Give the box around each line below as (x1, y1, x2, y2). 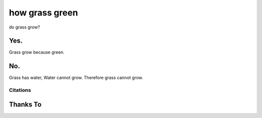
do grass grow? (9, 24, 40, 30)
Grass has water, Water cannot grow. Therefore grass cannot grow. (9, 75, 143, 81)
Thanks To (9, 100, 42, 108)
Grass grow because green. (9, 49, 65, 55)
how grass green (9, 7, 78, 18)
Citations (9, 87, 31, 94)
